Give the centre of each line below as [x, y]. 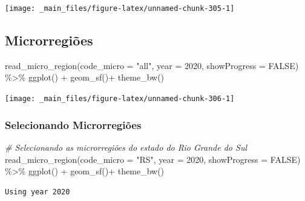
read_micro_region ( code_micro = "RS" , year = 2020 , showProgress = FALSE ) [153, 159]
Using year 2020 [38, 192]
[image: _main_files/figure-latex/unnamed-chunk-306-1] [120, 99]
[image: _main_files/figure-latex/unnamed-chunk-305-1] [120, 8]
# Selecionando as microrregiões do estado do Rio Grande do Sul [126, 147]
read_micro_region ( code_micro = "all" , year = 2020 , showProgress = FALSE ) [152, 65]
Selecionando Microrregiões [73, 124]
